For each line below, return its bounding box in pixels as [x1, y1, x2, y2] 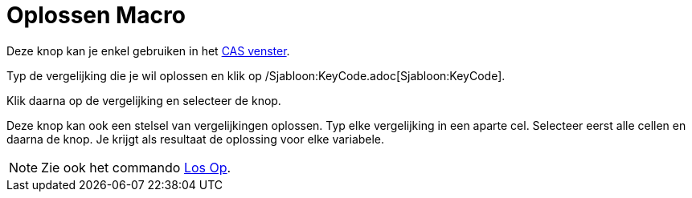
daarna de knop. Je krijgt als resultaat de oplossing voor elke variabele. [6, 131, 385, 146]
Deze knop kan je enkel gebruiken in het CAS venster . [6, 43, 290, 58]
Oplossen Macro [6, 2, 186, 29]
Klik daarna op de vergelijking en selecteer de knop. [6, 93, 281, 107]
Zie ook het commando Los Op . [41, 159, 231, 176]
